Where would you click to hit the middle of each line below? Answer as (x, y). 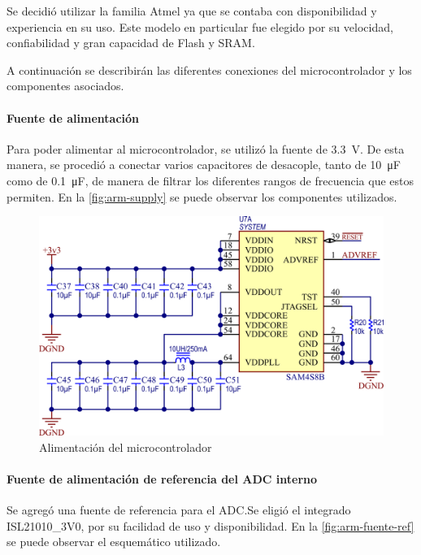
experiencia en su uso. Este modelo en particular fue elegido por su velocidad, (200, 26)
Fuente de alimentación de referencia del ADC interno (162, 478)
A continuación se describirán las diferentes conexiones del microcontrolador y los (209, 69)
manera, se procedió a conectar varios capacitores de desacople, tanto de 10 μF (204, 165)
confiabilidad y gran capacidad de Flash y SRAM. (131, 43)
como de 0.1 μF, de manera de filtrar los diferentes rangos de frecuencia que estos (210, 180)
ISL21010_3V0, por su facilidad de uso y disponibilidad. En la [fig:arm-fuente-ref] (210, 525)
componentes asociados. (65, 86)
